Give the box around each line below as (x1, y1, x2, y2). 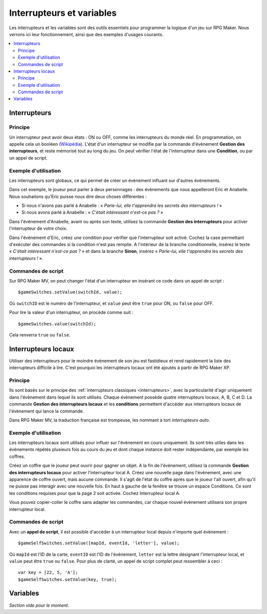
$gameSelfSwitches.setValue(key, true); (18, 576, 117, 582)
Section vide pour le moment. (9, 602, 69, 608)
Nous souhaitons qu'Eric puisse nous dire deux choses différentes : (9, 193, 147, 200)
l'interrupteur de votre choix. (9, 225, 68, 232)
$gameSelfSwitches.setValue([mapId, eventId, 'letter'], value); (18, 540, 180, 546)
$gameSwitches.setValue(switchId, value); (18, 289, 123, 295)
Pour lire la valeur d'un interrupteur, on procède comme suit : (9, 309, 133, 316)
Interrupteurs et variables (9, 7, 117, 18)
